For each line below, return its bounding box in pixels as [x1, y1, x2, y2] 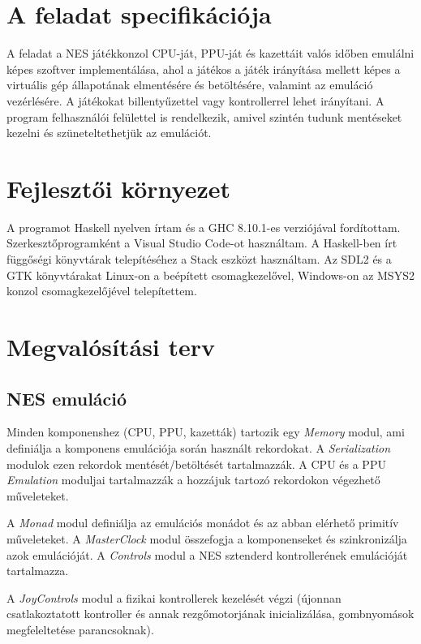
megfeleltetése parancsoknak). [6, 620, 154, 638]
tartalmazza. [6, 562, 69, 579]
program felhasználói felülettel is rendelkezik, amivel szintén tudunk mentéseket [6, 108, 402, 125]
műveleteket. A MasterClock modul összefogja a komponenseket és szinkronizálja [6, 530, 407, 547]
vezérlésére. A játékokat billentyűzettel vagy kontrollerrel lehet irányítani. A [6, 92, 384, 109]
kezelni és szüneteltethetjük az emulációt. [6, 124, 212, 141]
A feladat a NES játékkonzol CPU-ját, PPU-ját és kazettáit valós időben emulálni [6, 45, 415, 62]
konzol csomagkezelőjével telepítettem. [6, 282, 197, 299]
